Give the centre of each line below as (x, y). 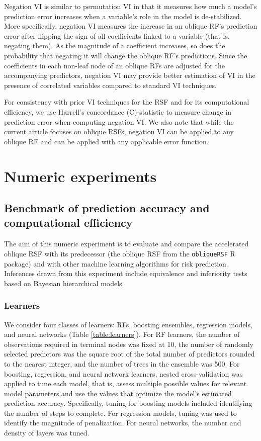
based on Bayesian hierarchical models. (64, 283)
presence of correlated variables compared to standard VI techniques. (110, 85)
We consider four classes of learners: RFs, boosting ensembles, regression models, (128, 324)
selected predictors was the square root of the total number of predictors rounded (129, 354)
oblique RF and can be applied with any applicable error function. (106, 141)
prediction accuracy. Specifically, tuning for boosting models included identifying (128, 403)
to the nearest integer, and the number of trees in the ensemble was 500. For (122, 363)
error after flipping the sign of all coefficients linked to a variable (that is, (117, 35)
